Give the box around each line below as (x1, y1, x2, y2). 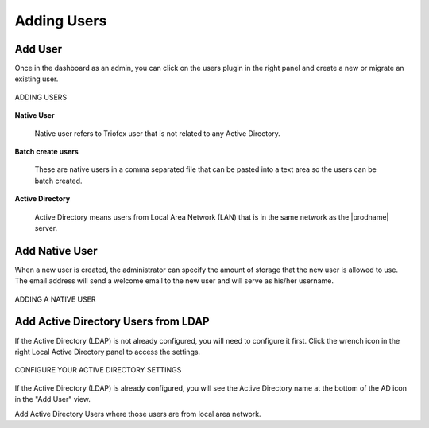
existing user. (14, 74, 59, 84)
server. (34, 223, 58, 232)
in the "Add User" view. (14, 395, 91, 404)
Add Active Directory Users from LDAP (14, 315, 210, 329)
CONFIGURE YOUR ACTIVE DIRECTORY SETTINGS (14, 365, 182, 375)
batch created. (34, 176, 83, 185)
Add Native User (14, 243, 99, 258)
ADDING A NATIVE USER (14, 294, 96, 304)
